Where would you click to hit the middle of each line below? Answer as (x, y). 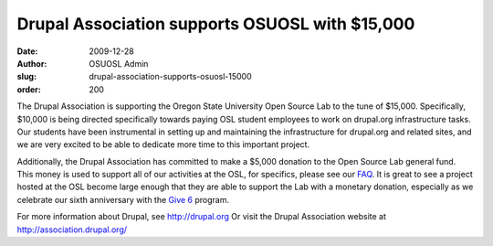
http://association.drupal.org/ (72, 230)
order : (29, 89)
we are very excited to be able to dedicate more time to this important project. (163, 144)
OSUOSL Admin (119, 63)
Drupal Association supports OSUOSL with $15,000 (216, 24)
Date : (27, 51)
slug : (26, 77)
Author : (32, 63)
